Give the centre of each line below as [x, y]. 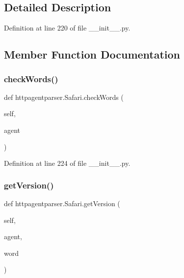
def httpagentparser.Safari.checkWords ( [64, 97]
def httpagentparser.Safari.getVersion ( [62, 203]
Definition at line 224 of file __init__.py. [67, 163]
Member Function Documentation [92, 54]
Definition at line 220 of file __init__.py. [67, 28]
